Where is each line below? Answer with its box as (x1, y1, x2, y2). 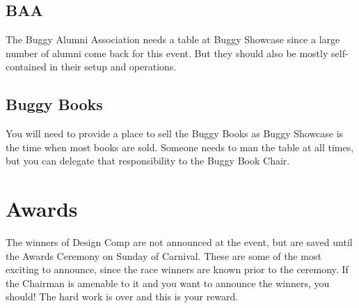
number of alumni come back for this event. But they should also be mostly (6, 45, 328, 60)
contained (6, 59, 47, 74)
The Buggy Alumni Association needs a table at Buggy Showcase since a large (6, 32, 340, 47)
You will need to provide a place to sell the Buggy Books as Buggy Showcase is (6, 126, 344, 141)
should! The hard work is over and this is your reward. (6, 289, 239, 304)
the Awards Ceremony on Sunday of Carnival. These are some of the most (6, 248, 321, 263)
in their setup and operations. (49, 59, 177, 74)
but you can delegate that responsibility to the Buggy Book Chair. (6, 153, 290, 168)
